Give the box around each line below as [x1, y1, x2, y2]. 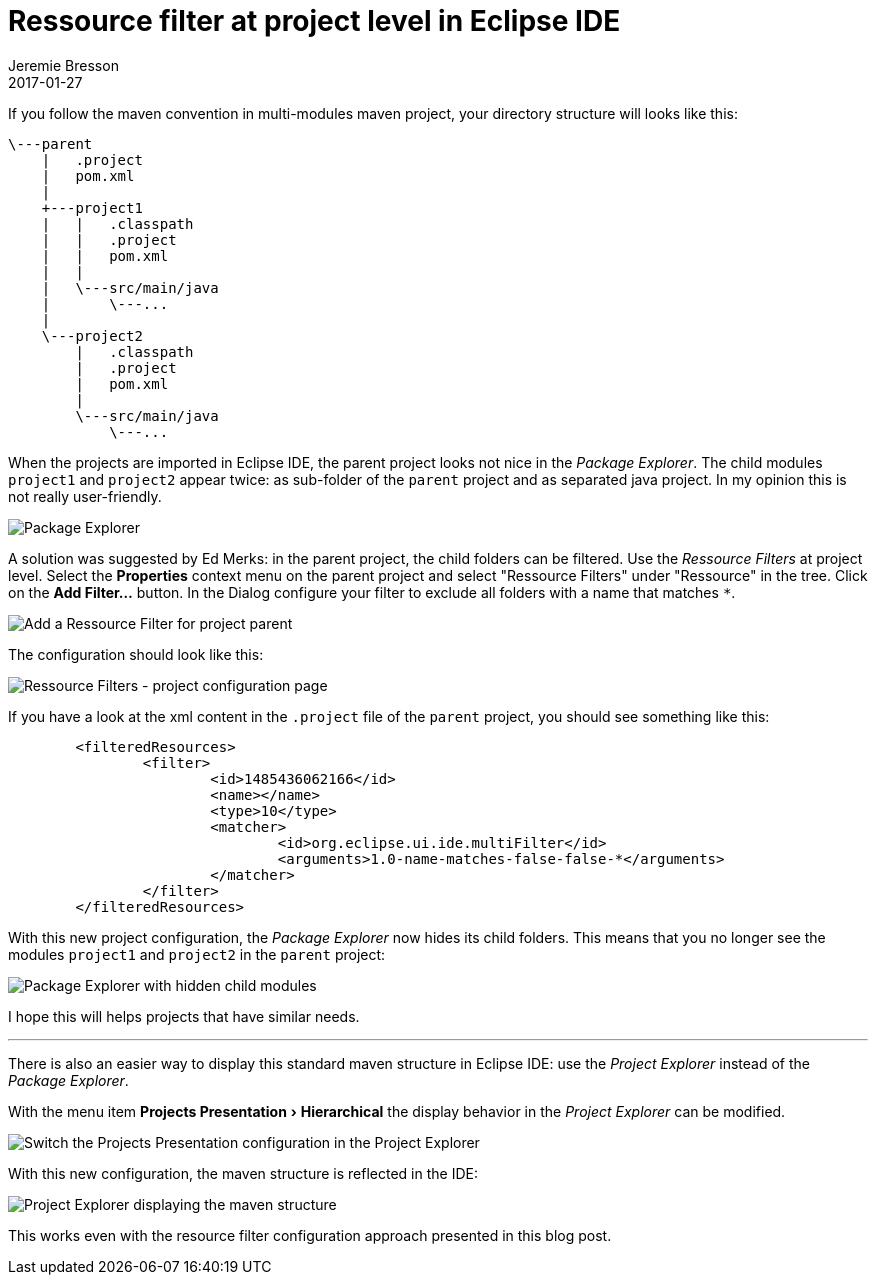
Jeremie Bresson [8, 56, 119, 74]
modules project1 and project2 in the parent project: [8, 945, 386, 963]
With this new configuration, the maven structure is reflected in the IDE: [8, 1164, 478, 1182]
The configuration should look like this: [8, 645, 264, 663]
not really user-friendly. [8, 487, 162, 505]
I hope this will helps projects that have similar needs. [8, 1007, 360, 1025]
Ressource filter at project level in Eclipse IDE [8, 4, 621, 38]
